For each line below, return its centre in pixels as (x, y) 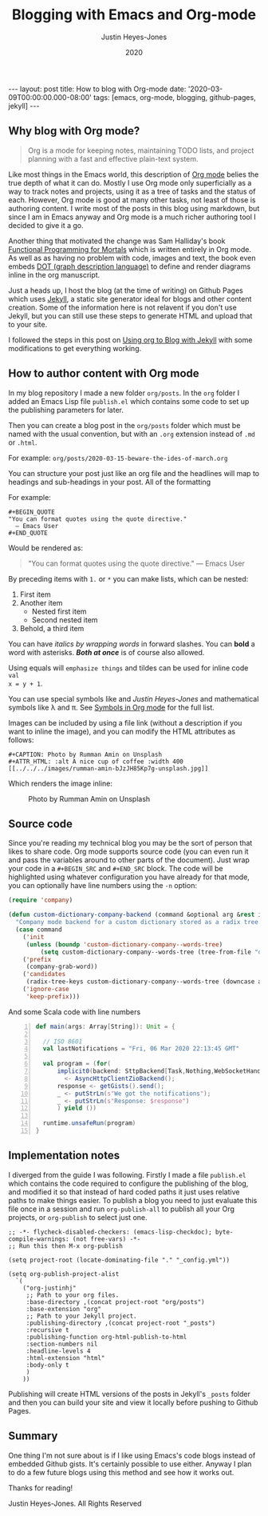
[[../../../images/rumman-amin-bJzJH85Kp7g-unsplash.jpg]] (108, 768)
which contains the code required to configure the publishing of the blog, (128, 1183)
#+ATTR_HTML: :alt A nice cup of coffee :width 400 (96, 762)
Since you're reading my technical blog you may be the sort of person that (130, 843)
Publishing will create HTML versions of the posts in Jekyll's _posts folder (130, 1394)
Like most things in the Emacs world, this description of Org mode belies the (134, 174)
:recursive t (47, 1330)
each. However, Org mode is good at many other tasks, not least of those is (132, 200)
